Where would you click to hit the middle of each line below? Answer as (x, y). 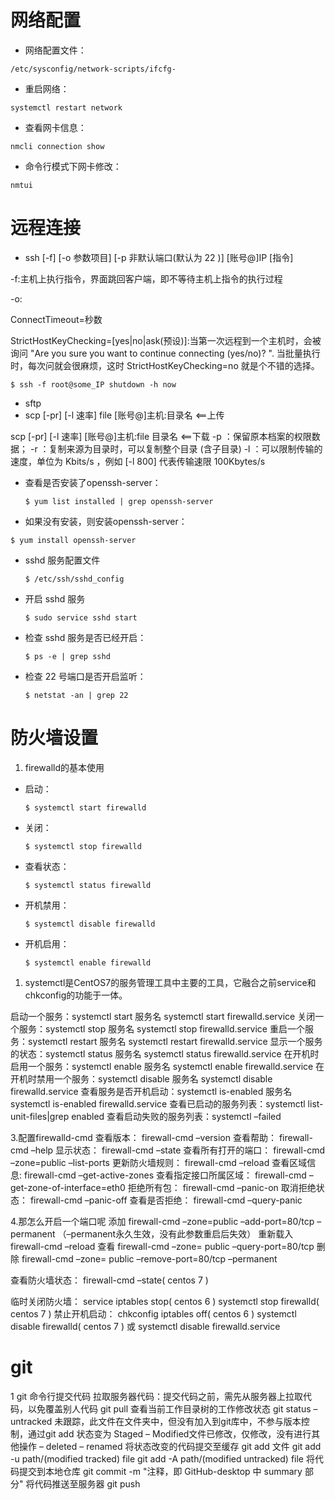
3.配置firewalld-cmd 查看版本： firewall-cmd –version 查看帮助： (143, 1137)
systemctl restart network (66, 107)
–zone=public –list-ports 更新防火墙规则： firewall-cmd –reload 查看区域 (159, 1162)
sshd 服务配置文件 (62, 560)
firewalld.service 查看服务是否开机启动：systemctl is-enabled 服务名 (151, 1091)
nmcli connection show (57, 146)
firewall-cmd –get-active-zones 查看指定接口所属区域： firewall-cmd (165, 1175)
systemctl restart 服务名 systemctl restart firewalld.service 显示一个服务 (175, 1041)
